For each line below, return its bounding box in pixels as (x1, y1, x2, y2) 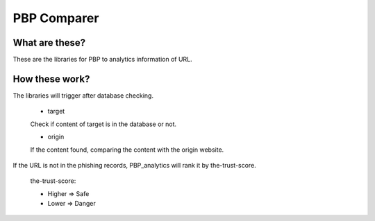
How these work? (12, 73, 90, 85)
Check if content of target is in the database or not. (30, 120, 177, 128)
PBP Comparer (12, 10, 99, 26)
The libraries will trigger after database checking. (12, 91, 154, 100)
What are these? (12, 37, 86, 48)
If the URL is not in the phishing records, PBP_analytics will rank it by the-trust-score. (12, 161, 256, 169)
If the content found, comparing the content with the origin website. (30, 145, 224, 154)
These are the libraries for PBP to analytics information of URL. (12, 55, 192, 64)
